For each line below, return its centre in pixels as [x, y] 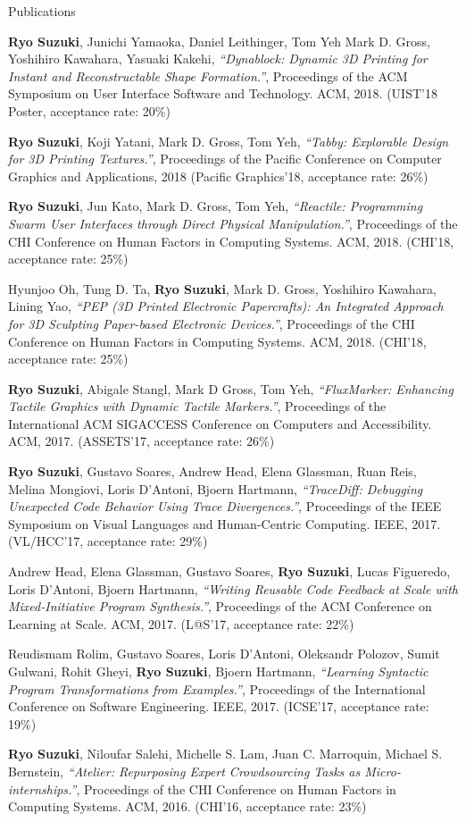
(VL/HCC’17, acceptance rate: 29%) [108, 541]
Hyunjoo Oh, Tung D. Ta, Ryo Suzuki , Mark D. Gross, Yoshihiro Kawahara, [223, 288]
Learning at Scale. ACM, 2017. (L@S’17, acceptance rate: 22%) [181, 623]
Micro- [383, 771]
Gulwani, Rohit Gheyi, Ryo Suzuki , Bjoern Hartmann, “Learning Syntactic [218, 671]
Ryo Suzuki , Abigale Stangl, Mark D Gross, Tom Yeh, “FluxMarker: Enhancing [231, 388]
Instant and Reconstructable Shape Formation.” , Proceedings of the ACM [208, 75]
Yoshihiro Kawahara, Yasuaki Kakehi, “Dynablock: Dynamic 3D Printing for [218, 59]
